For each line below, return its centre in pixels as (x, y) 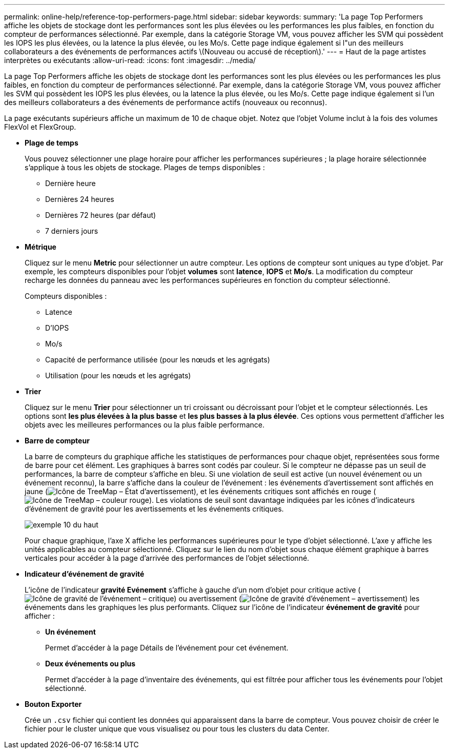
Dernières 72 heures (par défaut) (101, 215)
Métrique (40, 247)
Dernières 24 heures (80, 199)
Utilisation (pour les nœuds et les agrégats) (118, 375)
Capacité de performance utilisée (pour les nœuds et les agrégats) (158, 360)
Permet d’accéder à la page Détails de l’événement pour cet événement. (167, 648)
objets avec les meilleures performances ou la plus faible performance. (145, 425)
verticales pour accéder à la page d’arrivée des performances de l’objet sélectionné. (167, 558)
